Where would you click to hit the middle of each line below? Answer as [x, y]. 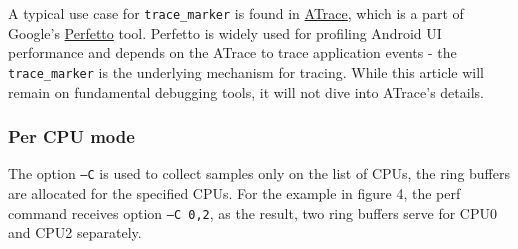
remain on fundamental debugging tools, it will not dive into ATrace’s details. [246, 91]
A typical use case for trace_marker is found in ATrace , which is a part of [236, 13]
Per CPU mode [71, 136]
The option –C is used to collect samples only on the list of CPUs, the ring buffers [259, 173]
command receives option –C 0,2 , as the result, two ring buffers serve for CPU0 [252, 212]
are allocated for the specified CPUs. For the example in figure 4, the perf [234, 192]
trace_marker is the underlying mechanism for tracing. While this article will [246, 71]
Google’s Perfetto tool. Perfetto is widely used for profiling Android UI [225, 32]
